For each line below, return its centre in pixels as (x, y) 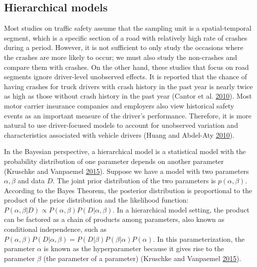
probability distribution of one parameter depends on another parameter (114, 161)
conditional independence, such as (55, 229)
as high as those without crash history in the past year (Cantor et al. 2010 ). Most (128, 96)
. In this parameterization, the (199, 239)
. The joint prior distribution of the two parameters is (134, 181)
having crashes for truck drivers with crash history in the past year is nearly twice (128, 86)
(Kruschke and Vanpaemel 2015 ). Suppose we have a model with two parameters (127, 171)
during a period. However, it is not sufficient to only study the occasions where (124, 47)
